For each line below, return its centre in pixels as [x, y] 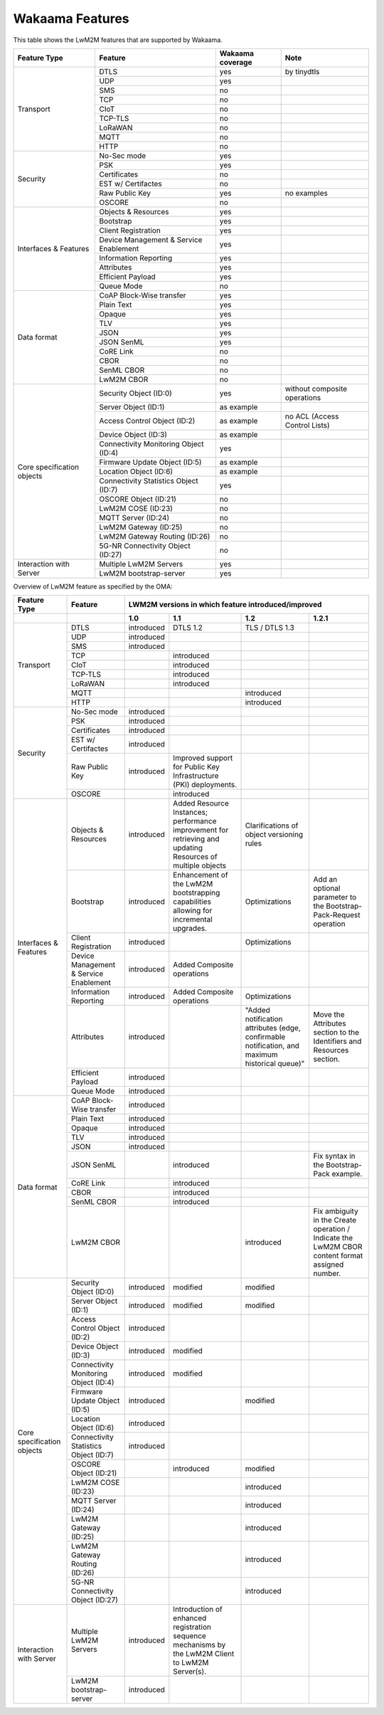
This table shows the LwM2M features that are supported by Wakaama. [118, 40]
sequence [190, 1636]
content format [338, 1256]
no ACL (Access [312, 416]
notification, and [272, 1046]
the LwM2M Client [204, 1654]
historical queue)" [275, 1064]
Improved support [203, 758]
